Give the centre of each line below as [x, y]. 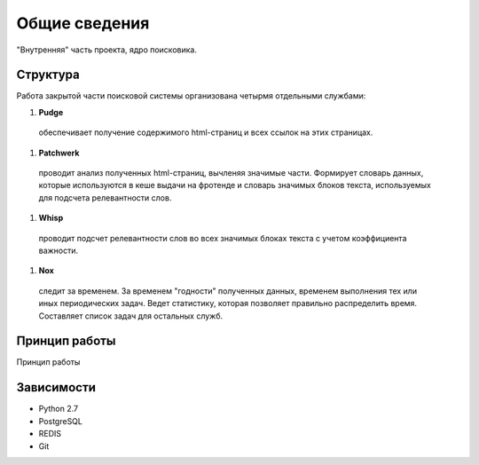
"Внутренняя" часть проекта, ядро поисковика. [106, 50]
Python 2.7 [59, 409]
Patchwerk [59, 153]
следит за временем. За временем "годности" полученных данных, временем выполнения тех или [228, 291]
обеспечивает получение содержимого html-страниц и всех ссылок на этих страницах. [206, 132]
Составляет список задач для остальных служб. [131, 316]
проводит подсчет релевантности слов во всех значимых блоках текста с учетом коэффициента [223, 238]
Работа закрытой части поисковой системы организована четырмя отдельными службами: [191, 96]
